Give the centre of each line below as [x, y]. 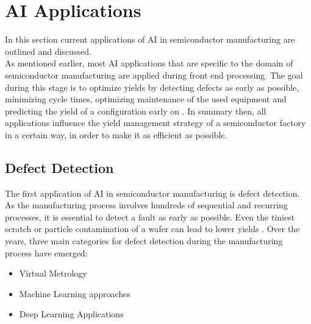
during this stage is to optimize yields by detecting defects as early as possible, [152, 87]
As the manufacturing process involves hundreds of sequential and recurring [146, 205]
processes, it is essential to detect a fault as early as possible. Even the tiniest [150, 217]
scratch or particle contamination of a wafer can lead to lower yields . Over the [152, 229]
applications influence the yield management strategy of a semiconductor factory [155, 123]
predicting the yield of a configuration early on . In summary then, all [136, 111]
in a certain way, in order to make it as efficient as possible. [116, 134]
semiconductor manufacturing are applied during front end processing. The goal [154, 75]
